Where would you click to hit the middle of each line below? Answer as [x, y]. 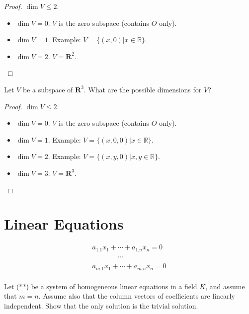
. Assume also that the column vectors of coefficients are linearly [137, 296]
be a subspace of [48, 89]
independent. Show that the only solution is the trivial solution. [101, 305]
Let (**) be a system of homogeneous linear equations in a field [101, 286]
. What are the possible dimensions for [143, 89]
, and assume [225, 286]
